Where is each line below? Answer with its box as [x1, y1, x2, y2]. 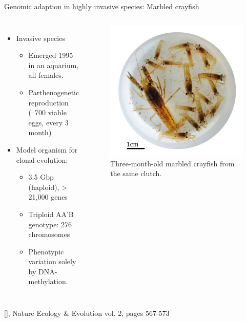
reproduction [28, 97, 69, 108]
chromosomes [28, 229, 70, 240]
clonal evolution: [16, 154, 68, 165]
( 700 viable [28, 107, 67, 118]
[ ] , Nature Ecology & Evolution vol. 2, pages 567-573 [4, 308, 170, 318]
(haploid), [28, 181, 59, 192]
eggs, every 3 [28, 117, 69, 127]
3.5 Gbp [28, 171, 54, 182]
